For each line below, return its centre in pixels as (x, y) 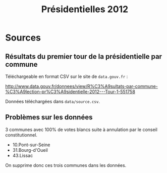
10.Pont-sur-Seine (31, 145)
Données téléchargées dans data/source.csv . (52, 101)
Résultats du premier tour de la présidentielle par (84, 56)
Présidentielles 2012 (85, 9)
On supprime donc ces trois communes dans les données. (66, 165)
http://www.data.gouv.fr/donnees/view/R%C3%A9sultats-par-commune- (81, 86)
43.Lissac (23, 155)
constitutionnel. (21, 135)
